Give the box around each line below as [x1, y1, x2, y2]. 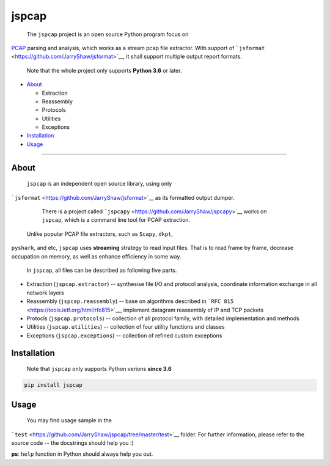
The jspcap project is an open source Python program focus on [26, 31, 189, 38]
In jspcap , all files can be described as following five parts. [26, 266, 177, 274]
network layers [26, 289, 64, 296]
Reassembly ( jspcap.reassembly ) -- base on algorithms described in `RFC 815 [26, 298, 234, 305]
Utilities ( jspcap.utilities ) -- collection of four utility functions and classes [26, 323, 226, 331]
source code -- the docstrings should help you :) [11, 439, 134, 446]
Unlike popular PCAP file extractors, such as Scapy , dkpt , [26, 230, 174, 238]
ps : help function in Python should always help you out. [11, 450, 153, 458]
